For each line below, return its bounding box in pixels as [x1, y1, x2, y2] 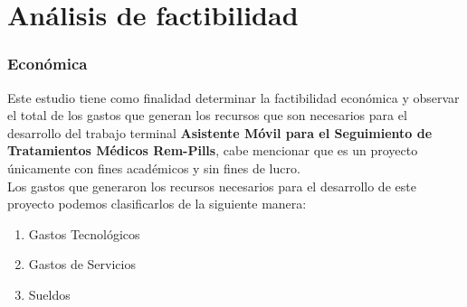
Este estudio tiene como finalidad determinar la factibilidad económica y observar [7, 88, 460, 107]
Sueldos [28, 284, 71, 303]
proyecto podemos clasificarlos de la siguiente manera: [7, 194, 307, 213]
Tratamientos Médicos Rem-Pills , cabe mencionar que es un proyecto [7, 141, 418, 160]
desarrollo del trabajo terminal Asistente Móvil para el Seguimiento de [7, 123, 433, 142]
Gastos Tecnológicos [28, 224, 140, 243]
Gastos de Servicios [28, 255, 136, 274]
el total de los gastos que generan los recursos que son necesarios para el [7, 106, 407, 125]
